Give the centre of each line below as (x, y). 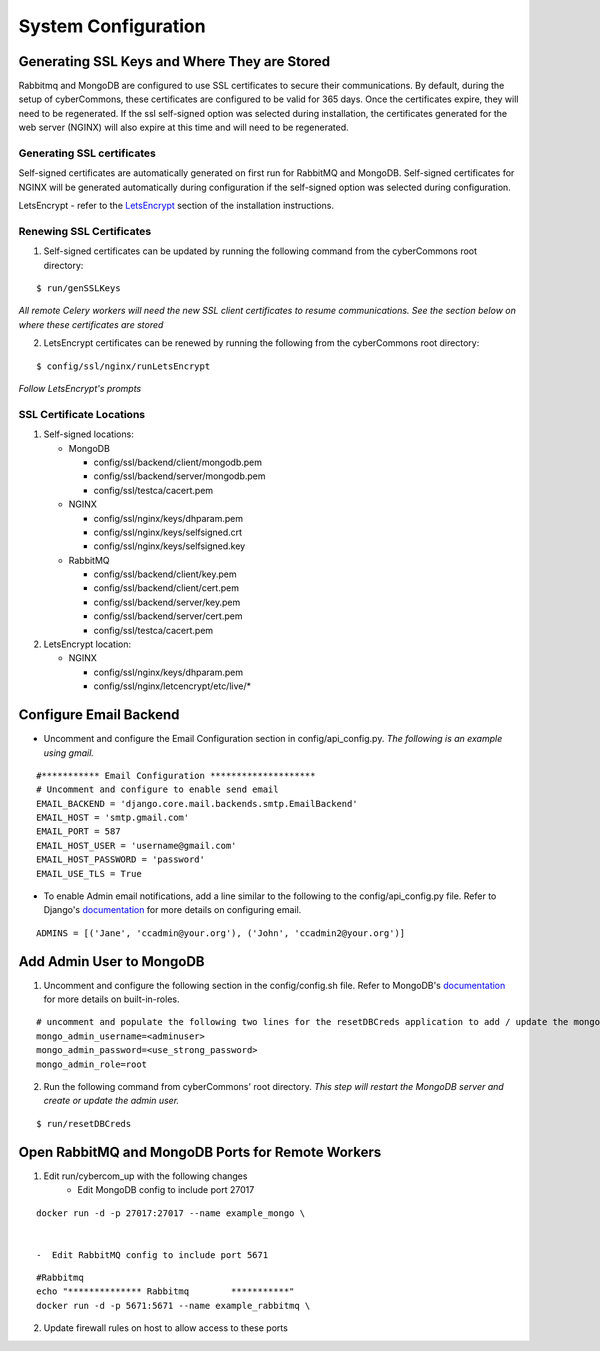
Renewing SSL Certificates (85, 231)
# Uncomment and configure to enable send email (157, 789)
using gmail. (69, 752)
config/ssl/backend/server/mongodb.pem (179, 476)
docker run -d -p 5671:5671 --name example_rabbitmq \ (173, 1305)
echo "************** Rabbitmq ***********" (165, 1291)
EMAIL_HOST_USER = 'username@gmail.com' (136, 845)
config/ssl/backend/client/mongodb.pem (177, 462)
